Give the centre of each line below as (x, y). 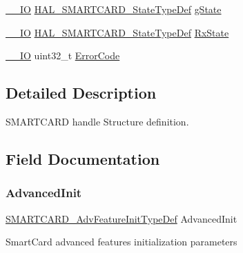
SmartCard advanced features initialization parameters (121, 242)
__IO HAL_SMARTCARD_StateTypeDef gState (114, 9)
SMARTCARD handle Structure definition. (97, 121)
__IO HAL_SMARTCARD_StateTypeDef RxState (117, 32)
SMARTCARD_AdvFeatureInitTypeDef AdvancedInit (121, 218)
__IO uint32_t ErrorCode (63, 55)
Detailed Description (81, 93)
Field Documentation (83, 158)
